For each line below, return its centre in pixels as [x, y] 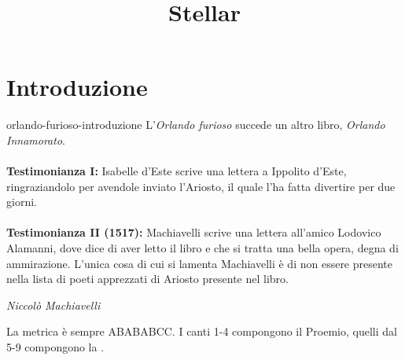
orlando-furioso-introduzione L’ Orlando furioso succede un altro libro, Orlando [196, 125]
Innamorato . [36, 140]
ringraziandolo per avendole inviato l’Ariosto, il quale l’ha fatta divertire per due [201, 186]
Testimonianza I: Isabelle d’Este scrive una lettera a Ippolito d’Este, [177, 171]
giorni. [22, 202]
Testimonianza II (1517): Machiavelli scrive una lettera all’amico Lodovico [194, 232]
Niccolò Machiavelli [53, 305]
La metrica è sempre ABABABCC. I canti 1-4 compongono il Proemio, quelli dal [202, 331]
